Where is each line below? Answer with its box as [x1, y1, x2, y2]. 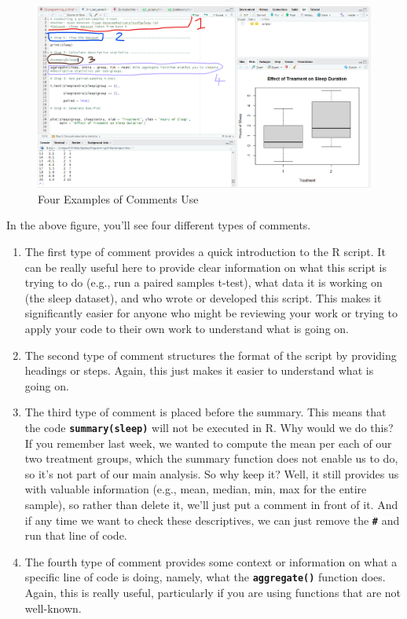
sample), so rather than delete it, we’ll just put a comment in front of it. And [24, 496, 398, 513]
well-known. [24, 599, 82, 616]
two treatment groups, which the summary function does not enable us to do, [24, 450, 398, 467]
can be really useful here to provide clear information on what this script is [24, 258, 387, 275]
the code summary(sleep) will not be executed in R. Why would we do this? [24, 419, 394, 435]
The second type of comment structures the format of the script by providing [24, 346, 397, 363]
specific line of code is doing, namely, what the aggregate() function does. [24, 569, 386, 585]
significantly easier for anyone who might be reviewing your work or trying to [24, 305, 398, 321]
